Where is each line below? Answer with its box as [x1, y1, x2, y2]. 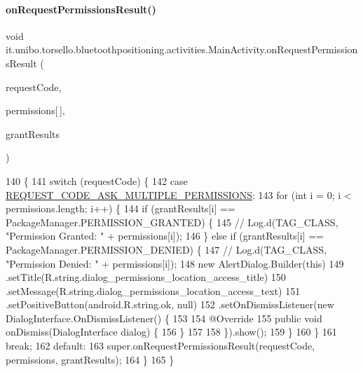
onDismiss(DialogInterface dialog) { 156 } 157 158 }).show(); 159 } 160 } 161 [6, 324, 337, 339]
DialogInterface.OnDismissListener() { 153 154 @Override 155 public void [6, 310, 322, 325]
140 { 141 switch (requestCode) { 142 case [6, 173, 188, 188]
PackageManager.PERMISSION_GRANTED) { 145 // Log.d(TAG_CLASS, [6, 214, 338, 229]
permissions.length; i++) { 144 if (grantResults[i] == [6, 201, 235, 216]
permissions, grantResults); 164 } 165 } [6, 352, 174, 366]
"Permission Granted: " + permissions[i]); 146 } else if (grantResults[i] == [6, 228, 324, 243]
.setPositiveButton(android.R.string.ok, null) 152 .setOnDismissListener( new [6, 297, 334, 312]
